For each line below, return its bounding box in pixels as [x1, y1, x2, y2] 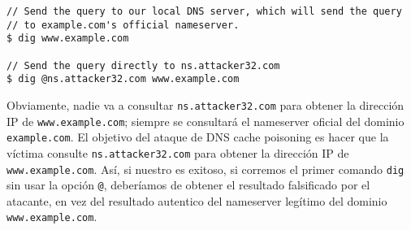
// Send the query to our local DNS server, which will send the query [6, 6, 402, 17]
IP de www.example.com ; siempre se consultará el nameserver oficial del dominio [6, 112, 405, 129]
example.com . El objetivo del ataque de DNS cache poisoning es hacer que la [6, 128, 389, 145]
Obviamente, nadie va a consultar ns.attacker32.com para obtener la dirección [6, 96, 405, 113]
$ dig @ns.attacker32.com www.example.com [6, 73, 240, 85]
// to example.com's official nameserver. [6, 19, 240, 31]
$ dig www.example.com [6, 33, 129, 45]
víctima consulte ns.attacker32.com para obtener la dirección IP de [6, 144, 349, 161]
